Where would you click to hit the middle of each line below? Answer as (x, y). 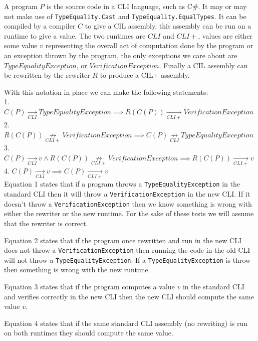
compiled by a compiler (40, 26)
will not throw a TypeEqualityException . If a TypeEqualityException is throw (127, 260)
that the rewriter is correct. (46, 223)
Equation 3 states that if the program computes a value (89, 287)
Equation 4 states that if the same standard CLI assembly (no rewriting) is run (126, 323)
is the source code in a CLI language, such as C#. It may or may (147, 6)
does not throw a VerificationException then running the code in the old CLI (127, 250)
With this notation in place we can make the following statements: (106, 92)
